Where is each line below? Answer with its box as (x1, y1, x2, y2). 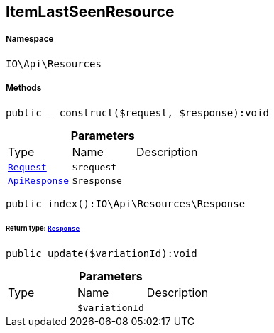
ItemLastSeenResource (6, 3, 175, 21)
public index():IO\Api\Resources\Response (6, 197, 246, 209)
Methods (6, 83, 42, 94)
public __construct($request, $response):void (6, 107, 269, 119)
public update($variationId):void (6, 248, 197, 260)
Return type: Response (6, 224, 80, 233)
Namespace (6, 34, 54, 45)
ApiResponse (8, 175, 70, 186)
